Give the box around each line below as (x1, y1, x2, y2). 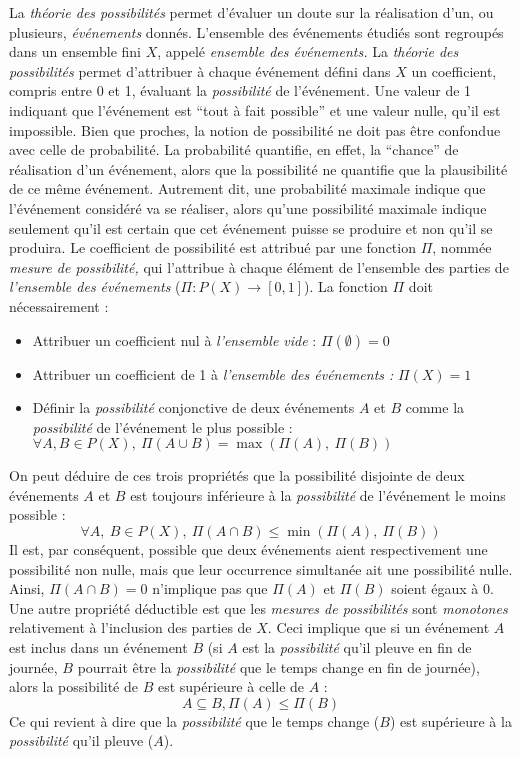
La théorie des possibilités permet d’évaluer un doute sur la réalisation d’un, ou (9, 2, 494, 22)
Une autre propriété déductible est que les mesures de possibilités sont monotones (9, 597, 508, 618)
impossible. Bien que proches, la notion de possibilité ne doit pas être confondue (9, 119, 501, 140)
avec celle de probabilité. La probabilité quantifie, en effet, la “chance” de (9, 139, 459, 160)
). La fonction (304, 276, 388, 297)
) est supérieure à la (389, 710, 512, 731)
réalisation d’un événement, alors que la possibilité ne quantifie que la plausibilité (9, 158, 508, 179)
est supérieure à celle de (157, 676, 305, 697)
